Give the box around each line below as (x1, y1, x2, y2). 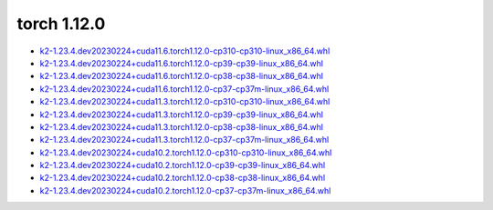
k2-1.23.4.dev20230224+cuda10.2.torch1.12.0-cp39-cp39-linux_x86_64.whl (39, 160, 326, 171)
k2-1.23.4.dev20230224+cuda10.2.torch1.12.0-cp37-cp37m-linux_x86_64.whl (39, 185, 331, 195)
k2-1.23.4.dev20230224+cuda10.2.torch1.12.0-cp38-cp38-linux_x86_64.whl (39, 173, 326, 184)
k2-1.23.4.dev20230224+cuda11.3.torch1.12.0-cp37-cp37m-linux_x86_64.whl (39, 135, 330, 145)
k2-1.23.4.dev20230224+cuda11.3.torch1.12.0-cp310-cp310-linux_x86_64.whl (39, 96, 330, 107)
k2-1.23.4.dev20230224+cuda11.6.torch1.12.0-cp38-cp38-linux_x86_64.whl (39, 71, 324, 82)
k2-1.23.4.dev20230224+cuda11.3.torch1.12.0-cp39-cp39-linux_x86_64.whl (39, 109, 324, 120)
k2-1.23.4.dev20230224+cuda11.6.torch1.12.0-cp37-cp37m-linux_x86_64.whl (39, 83, 330, 95)
